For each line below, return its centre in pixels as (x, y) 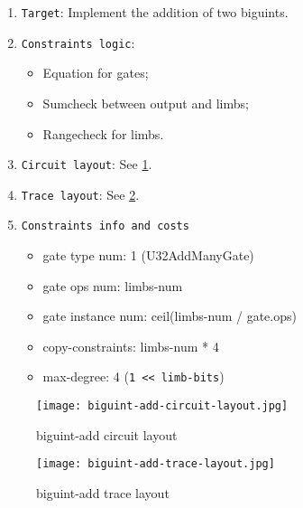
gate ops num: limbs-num (113, 285)
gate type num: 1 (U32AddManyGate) (148, 255)
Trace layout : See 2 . (80, 194)
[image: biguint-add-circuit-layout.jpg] (162, 406)
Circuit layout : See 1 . (87, 164)
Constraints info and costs (105, 226)
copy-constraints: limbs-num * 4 (131, 346)
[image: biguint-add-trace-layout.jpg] (156, 464)
